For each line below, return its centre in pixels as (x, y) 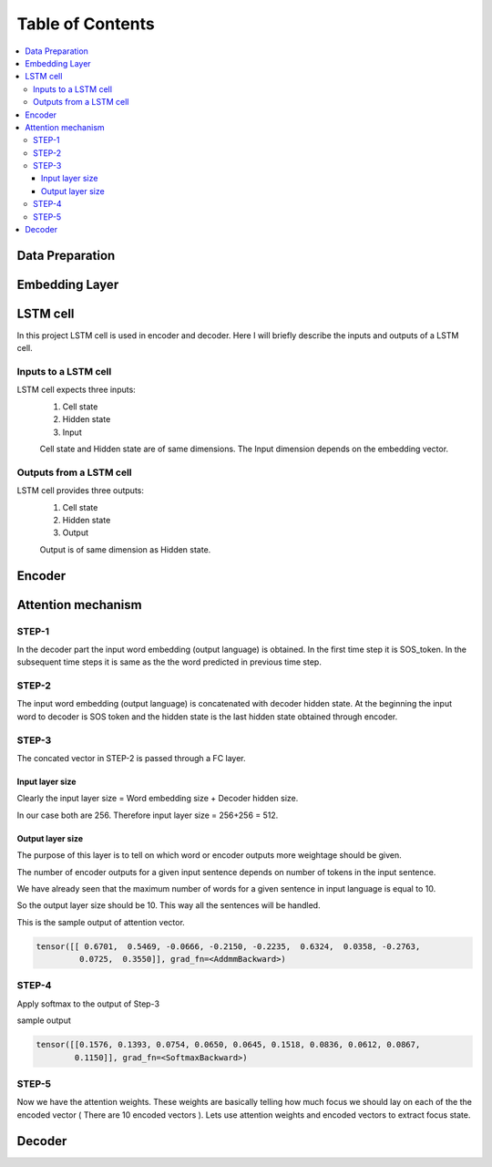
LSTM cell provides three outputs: (81, 491)
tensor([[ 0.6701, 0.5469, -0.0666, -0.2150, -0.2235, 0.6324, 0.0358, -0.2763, (228, 946)
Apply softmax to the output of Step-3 (88, 1004)
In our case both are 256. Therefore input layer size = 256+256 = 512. (148, 815)
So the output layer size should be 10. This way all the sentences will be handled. (169, 905)
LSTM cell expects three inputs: (76, 390)
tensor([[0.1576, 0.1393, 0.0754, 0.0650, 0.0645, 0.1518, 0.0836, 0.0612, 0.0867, (228, 1045)
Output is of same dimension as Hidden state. (125, 549)
